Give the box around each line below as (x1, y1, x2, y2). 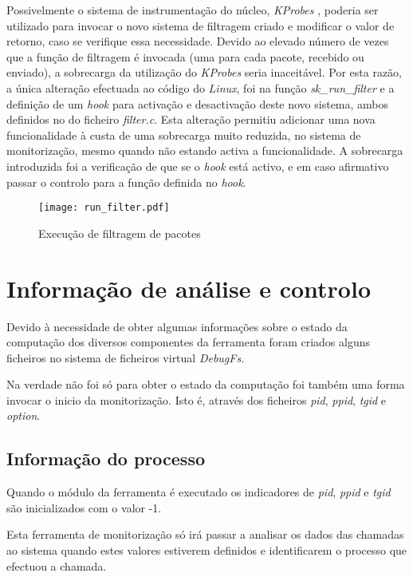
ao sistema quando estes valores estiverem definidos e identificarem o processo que (6, 542, 407, 559)
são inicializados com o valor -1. (6, 499, 162, 516)
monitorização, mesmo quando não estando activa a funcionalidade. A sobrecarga (6, 142, 403, 159)
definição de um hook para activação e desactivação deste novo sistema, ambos (6, 95, 389, 112)
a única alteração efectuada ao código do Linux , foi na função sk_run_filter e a (6, 79, 395, 96)
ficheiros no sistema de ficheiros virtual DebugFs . (6, 349, 245, 366)
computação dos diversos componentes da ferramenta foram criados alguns (6, 334, 371, 350)
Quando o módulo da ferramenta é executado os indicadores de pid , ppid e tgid (6, 484, 391, 500)
